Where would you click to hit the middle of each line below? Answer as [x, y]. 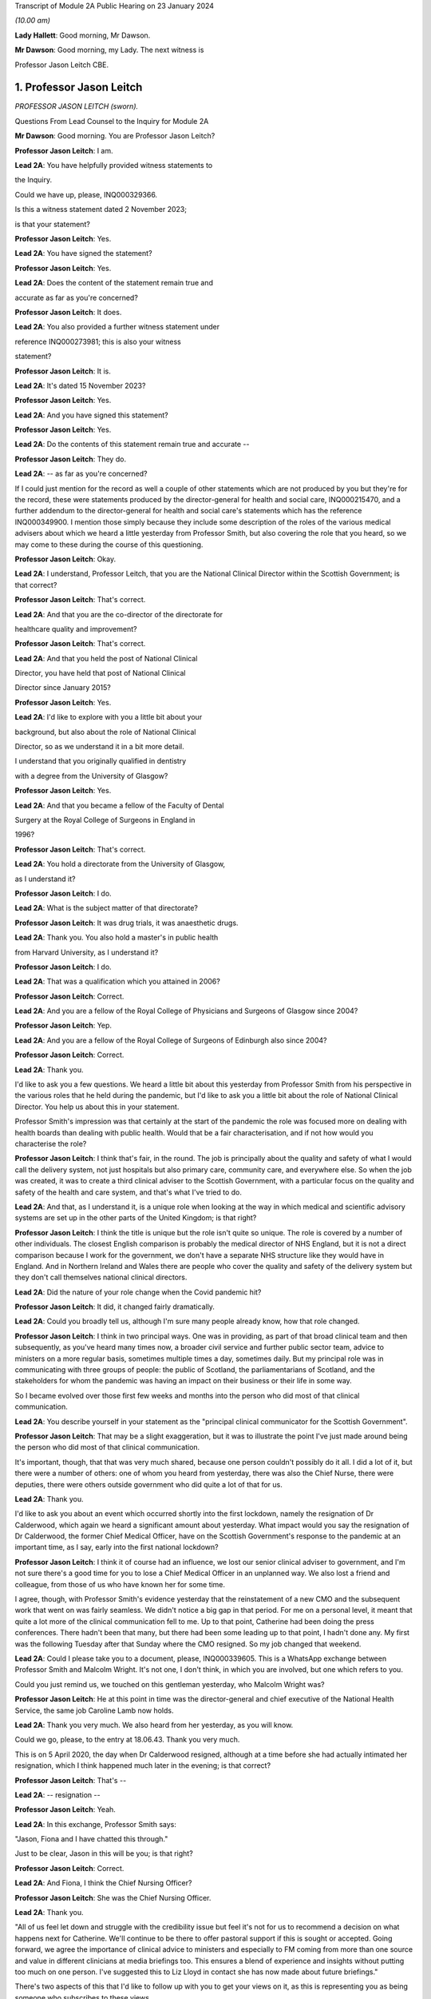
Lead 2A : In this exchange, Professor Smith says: [96, 1824]
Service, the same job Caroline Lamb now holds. [94, 1710]
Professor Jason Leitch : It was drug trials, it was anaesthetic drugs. [127, 923]
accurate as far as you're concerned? [77, 297]
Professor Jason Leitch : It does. [68, 312]
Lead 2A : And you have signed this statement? [92, 415]
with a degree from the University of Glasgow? [91, 776]
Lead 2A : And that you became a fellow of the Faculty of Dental [119, 805]
